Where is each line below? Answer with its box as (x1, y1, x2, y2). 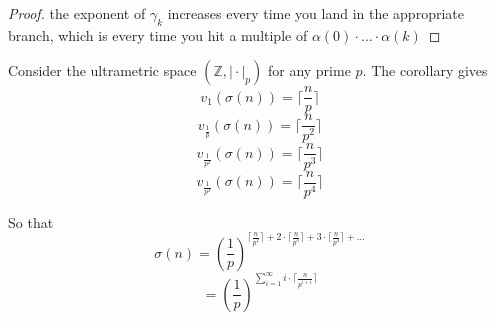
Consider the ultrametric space (8, 60, 197, 81)
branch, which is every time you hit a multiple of (8, 24, 308, 45)
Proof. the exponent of (8, 3, 146, 23)
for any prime (267, 60, 351, 81)
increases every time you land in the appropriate (167, 3, 464, 23)
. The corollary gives (362, 60, 488, 81)
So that (8, 211, 54, 232)
